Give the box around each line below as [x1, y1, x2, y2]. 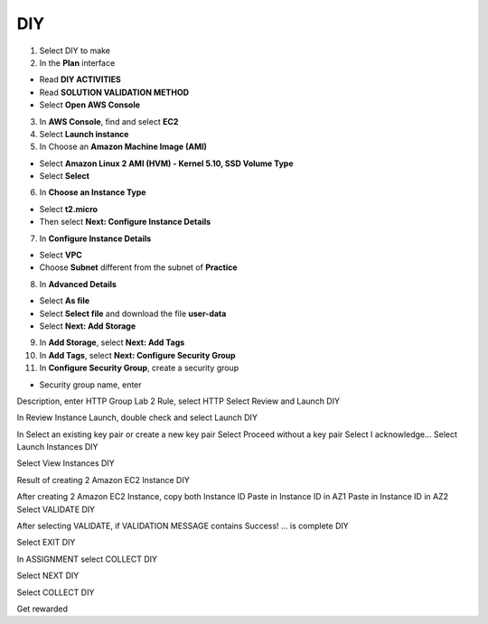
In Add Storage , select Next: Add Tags [39, 337, 185, 348]
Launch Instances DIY [16, 442, 99, 452]
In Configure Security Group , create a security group [39, 362, 239, 374]
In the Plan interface [39, 57, 116, 68]
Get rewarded [16, 603, 68, 614]
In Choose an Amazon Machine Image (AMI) [39, 141, 208, 153]
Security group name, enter [39, 379, 142, 390]
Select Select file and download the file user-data [39, 308, 227, 319]
